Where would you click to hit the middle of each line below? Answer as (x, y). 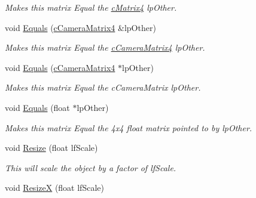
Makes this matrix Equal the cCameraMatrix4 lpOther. (105, 47)
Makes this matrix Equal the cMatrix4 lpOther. (91, 7)
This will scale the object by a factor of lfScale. (91, 167)
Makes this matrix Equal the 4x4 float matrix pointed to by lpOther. (129, 127)
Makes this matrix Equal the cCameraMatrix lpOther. (103, 87)
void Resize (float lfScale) (51, 148)
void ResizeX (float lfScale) (54, 188)
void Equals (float (37, 107)
